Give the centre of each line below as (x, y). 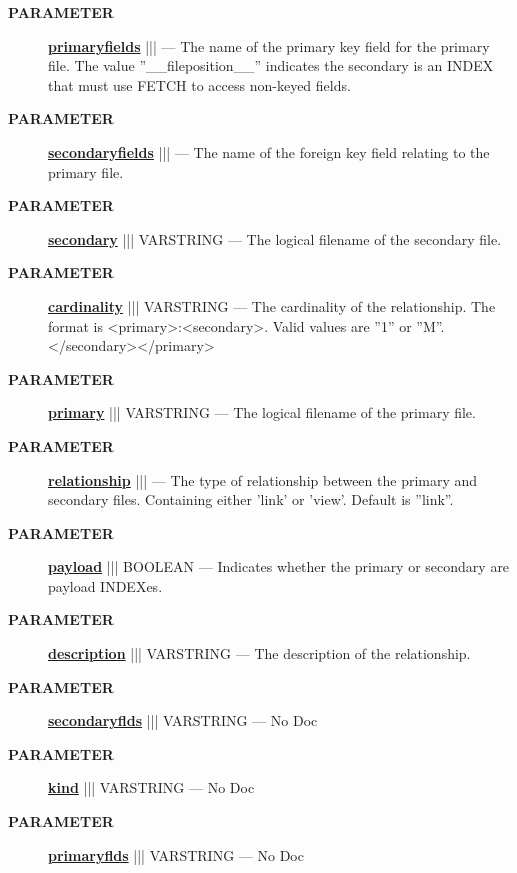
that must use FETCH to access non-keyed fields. (199, 84)
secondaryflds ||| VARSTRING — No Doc (183, 720)
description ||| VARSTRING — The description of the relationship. (259, 653)
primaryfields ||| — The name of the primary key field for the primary (269, 45)
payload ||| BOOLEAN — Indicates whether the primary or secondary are (279, 566)
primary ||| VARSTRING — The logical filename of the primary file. (262, 412)
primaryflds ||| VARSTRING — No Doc (176, 854)
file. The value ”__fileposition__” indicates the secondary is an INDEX (271, 65)
